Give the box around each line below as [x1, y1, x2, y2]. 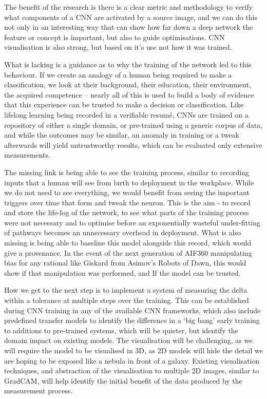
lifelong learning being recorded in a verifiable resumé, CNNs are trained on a [4, 109, 249, 120]
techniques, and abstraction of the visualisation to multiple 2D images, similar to [4, 365, 259, 376]
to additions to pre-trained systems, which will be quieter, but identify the [4, 325, 238, 335]
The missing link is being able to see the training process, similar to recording [4, 166, 250, 177]
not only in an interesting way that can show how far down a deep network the [4, 22, 253, 32]
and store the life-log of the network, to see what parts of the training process [4, 207, 249, 218]
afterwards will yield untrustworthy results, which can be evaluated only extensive [4, 139, 262, 150]
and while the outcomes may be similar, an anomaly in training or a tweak [4, 129, 239, 140]
